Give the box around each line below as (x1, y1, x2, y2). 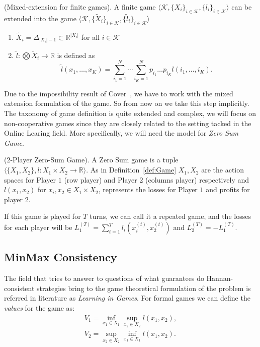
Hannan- (206, 273, 233, 283)
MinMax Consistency (4, 249, 117, 265)
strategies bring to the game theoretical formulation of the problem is (37, 282, 251, 293)
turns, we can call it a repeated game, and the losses (90, 211, 251, 221)
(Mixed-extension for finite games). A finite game (4, 2, 156, 12)
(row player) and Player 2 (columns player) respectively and (64, 174, 249, 185)
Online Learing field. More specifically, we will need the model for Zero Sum (4, 128, 239, 138)
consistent (4, 282, 35, 293)
